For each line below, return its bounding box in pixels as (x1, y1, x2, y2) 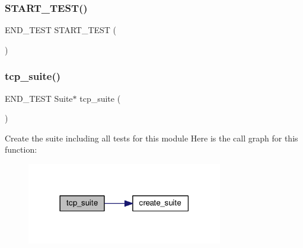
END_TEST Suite (5, 92, 73, 104)
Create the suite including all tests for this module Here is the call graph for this (5, 131, 298, 144)
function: (5, 143, 37, 156)
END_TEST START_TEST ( (5, 24, 117, 36)
